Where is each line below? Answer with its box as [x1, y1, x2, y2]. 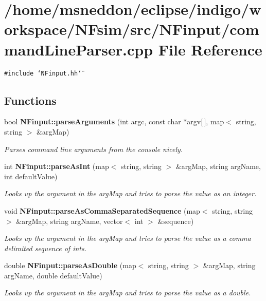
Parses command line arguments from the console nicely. [4, 143, 183, 154]
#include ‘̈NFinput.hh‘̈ [4, 69, 82, 77]
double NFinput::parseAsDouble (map [4, 260, 136, 271]
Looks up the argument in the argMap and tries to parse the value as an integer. [4, 188, 257, 199]
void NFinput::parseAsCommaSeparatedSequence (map [4, 205, 200, 216]
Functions [4, 92, 57, 108]
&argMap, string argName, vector [16, 215, 123, 226]
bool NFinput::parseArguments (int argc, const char [4, 116, 181, 127]
